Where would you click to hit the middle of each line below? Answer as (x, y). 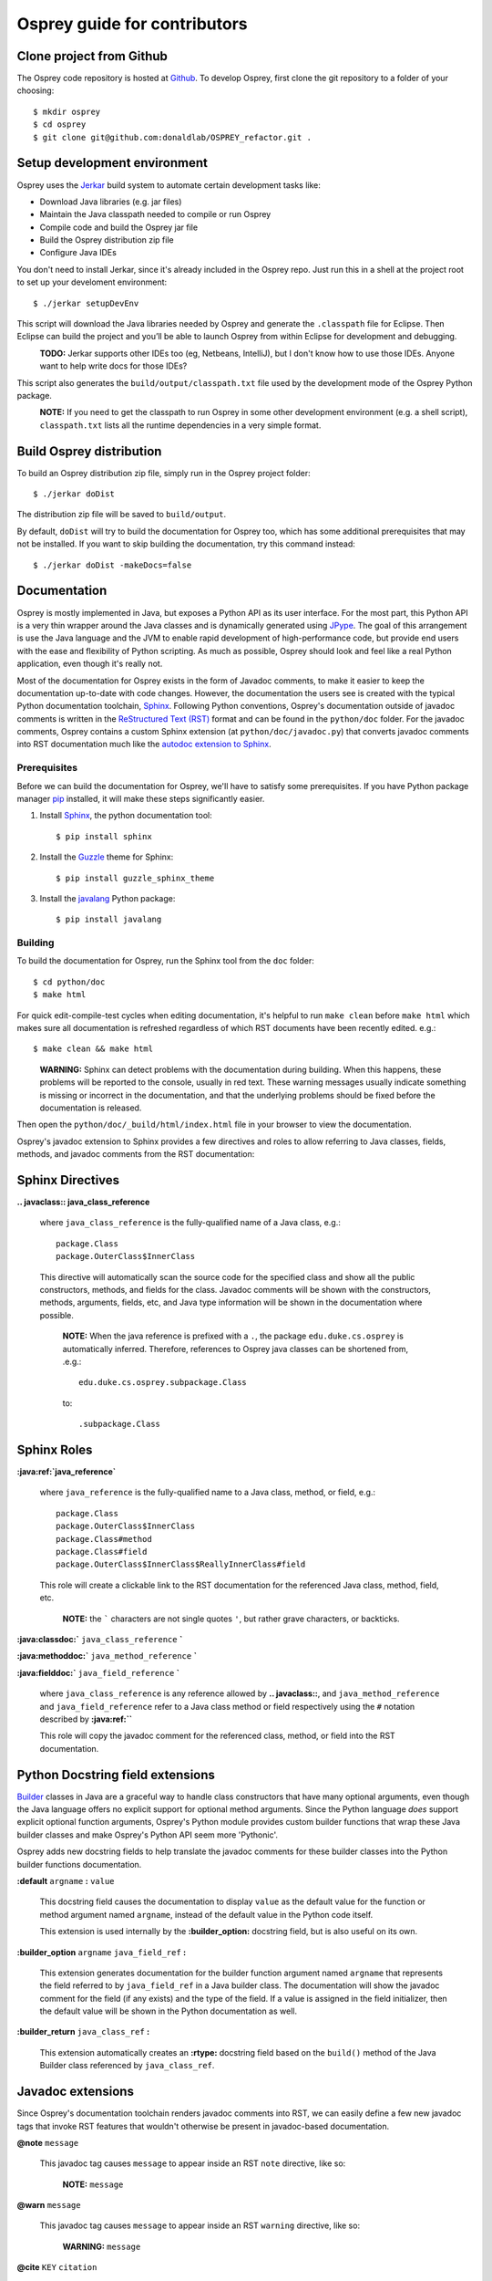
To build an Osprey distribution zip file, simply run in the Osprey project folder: (164, 473)
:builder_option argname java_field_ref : (102, 1952)
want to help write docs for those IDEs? (113, 366)
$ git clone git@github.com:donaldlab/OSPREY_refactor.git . (172, 137)
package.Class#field (102, 1552)
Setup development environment (113, 163)
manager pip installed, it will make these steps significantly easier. (141, 798)
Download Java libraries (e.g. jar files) (111, 202)
